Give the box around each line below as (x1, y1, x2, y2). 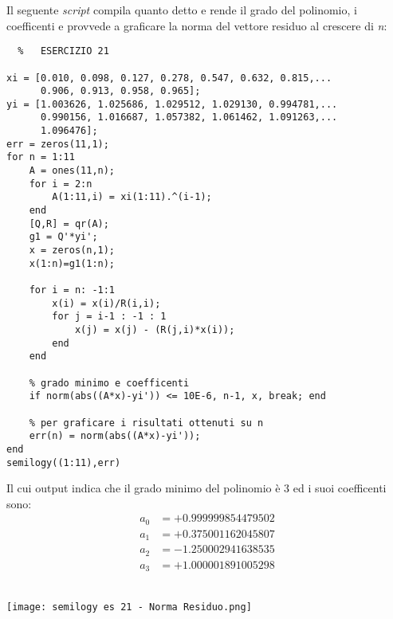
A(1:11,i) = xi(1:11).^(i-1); (52, 191, 212, 203)
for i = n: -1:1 (29, 284, 116, 296)
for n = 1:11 (6, 151, 75, 163)
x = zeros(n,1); (29, 245, 116, 257)
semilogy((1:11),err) (6, 456, 121, 468)
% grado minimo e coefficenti (29, 377, 190, 389)
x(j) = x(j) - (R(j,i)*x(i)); (74, 323, 235, 335)
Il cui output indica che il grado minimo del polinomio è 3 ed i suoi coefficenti (6, 480, 387, 496)
